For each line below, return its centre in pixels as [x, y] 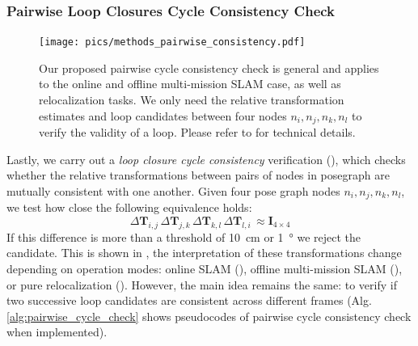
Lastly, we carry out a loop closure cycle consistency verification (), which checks [206, 159]
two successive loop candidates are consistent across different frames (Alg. [189, 300]
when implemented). [57, 332]
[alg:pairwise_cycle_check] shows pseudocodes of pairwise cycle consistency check [209, 316]
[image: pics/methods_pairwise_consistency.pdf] [172, 42]
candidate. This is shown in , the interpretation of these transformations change [204, 253]
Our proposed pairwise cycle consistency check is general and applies [209, 68]
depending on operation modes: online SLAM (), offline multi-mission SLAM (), [205, 268]
